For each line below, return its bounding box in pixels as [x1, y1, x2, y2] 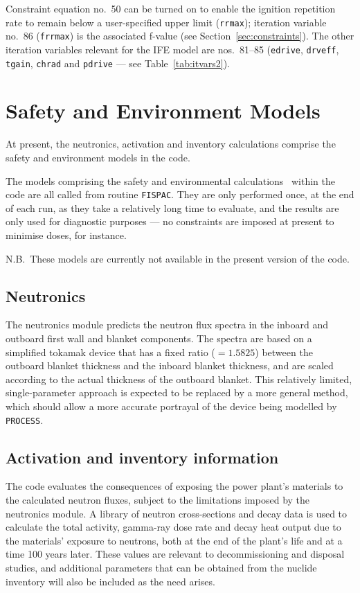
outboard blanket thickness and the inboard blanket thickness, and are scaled [6, 358, 334, 373]
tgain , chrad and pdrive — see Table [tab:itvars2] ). [6, 55, 230, 70]
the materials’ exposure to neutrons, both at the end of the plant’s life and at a [6, 533, 343, 547]
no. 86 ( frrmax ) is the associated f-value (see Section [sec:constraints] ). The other [6, 28, 354, 43]
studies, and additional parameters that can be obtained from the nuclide [6, 560, 317, 574]
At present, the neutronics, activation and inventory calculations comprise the [6, 136, 336, 151]
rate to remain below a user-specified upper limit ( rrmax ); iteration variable [6, 15, 327, 29]
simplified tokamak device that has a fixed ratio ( [6, 344, 215, 359]
